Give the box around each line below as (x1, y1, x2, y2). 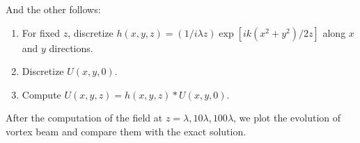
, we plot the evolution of (233, 110, 341, 125)
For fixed (22, 25, 61, 40)
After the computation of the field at (6, 110, 163, 125)
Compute (22, 87, 61, 101)
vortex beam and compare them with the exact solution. (6, 124, 246, 138)
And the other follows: (6, 2, 101, 16)
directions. (49, 40, 93, 55)
